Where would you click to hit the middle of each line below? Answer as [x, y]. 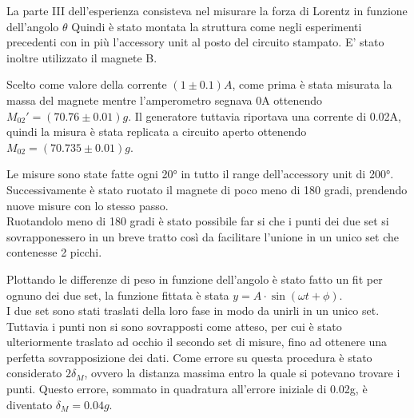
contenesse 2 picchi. [54, 252]
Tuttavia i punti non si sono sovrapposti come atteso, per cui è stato [174, 326]
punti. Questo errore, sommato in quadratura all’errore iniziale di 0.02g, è [187, 389]
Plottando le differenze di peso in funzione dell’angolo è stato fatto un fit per [195, 279]
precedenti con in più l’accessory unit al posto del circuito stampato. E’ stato [195, 42]
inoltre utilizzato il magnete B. [82, 57]
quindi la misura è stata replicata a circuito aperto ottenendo [157, 131]
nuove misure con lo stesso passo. [88, 205]
